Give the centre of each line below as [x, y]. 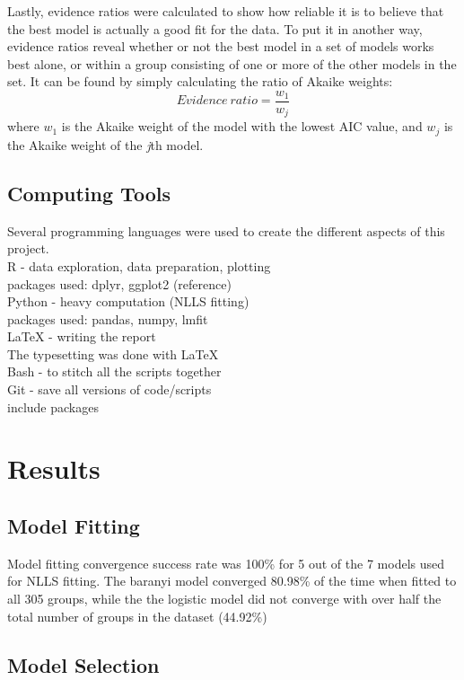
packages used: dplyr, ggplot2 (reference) [119, 283]
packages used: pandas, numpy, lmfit [108, 318]
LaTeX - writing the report [82, 336]
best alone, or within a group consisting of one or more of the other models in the [232, 63]
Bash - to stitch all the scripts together [114, 371]
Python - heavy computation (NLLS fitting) [128, 301]
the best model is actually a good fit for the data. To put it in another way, [215, 28]
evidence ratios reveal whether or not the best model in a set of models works [221, 46]
